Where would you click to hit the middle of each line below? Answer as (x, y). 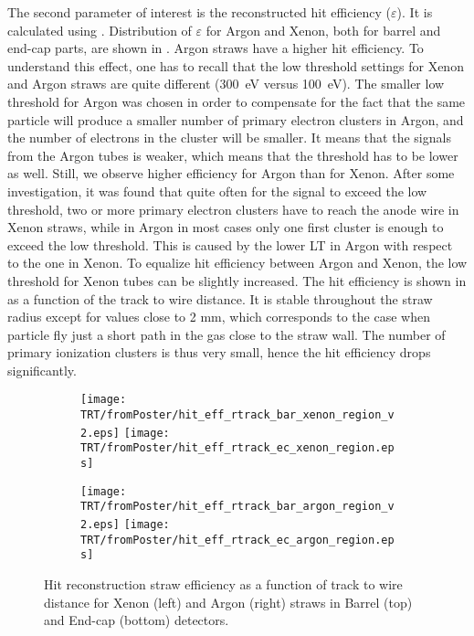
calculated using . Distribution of (100, 30)
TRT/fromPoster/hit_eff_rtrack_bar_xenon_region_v (237, 415)
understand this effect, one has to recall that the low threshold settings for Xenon (236, 65)
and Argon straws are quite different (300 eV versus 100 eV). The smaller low (226, 84)
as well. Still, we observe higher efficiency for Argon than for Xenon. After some (231, 173)
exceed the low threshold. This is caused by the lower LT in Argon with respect (230, 244)
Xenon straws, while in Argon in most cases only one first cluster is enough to (226, 227)
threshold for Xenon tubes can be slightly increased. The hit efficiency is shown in (237, 280)
